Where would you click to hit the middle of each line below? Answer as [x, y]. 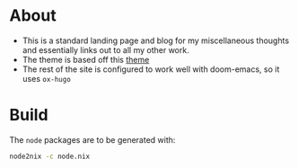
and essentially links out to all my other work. [106, 49]
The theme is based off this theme [86, 59]
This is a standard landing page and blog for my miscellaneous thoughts [156, 40]
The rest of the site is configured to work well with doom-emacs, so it [151, 69]
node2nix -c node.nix [50, 156]
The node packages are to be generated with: [92, 139]
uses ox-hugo [47, 78]
